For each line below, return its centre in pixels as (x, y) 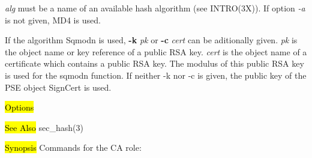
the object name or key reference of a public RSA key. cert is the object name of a (156, 51)
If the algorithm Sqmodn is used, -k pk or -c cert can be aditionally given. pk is (151, 40)
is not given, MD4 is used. (53, 20)
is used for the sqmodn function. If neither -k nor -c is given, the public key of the (156, 75)
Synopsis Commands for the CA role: (73, 147)
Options (19, 107)
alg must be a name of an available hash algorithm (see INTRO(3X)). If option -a (155, 8)
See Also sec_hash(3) (44, 127)
